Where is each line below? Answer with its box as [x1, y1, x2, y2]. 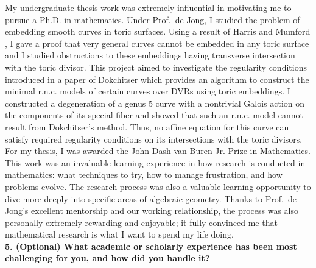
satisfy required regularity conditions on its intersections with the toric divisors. [5, 132, 303, 145]
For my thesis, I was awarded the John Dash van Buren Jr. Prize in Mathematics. [5, 144, 311, 157]
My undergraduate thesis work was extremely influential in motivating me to [5, 1, 292, 13]
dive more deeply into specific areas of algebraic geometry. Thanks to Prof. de [5, 192, 297, 205]
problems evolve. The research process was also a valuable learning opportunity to [5, 180, 311, 192]
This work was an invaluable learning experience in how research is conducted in [5, 156, 306, 169]
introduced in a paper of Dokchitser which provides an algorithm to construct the [5, 72, 309, 85]
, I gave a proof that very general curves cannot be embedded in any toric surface [5, 37, 309, 49]
